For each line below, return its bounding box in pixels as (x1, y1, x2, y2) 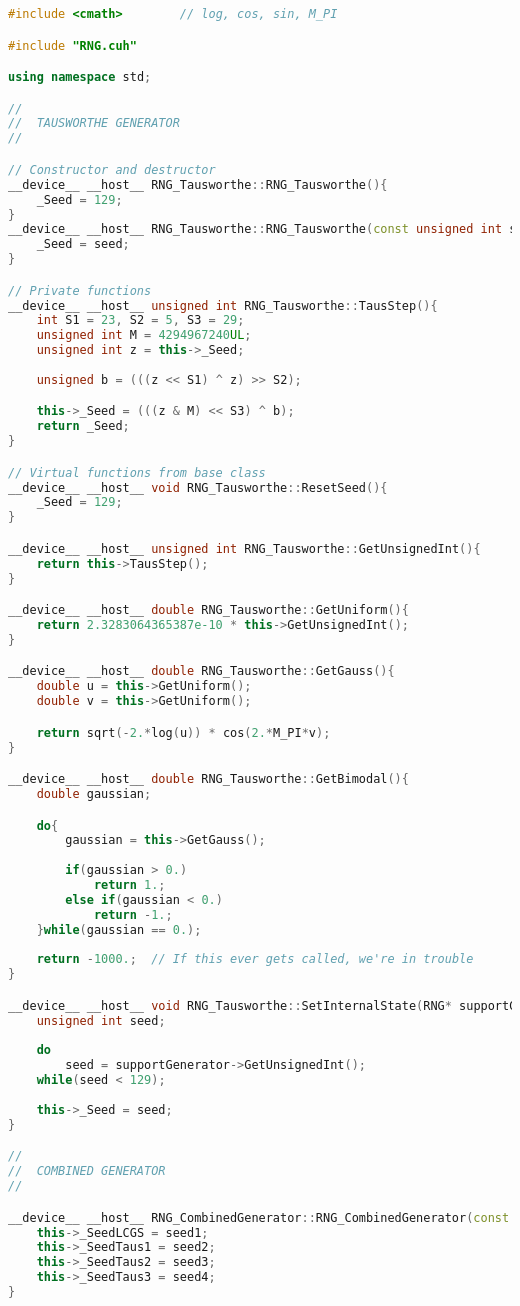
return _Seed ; (36, 419, 130, 434)
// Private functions (8, 283, 152, 298)
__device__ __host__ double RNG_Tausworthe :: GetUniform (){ (8, 603, 409, 618)
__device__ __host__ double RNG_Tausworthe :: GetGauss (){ (8, 664, 395, 679)
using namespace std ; (8, 70, 152, 85)
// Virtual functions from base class (8, 465, 266, 480)
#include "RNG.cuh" (8, 38, 137, 53)
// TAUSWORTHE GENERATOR (8, 116, 180, 131)
